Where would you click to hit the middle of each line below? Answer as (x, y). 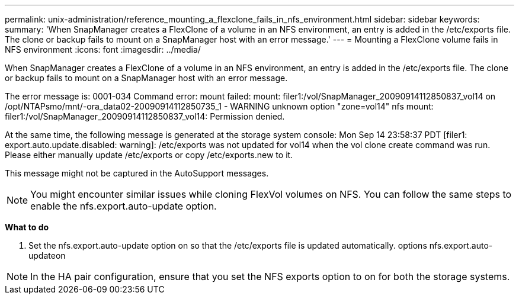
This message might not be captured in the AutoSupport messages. (137, 173)
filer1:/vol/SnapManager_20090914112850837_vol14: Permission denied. (145, 116)
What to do (27, 227)
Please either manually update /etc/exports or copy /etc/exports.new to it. (149, 155)
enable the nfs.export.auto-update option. (124, 206)
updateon (47, 255)
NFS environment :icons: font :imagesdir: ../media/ (103, 49)
